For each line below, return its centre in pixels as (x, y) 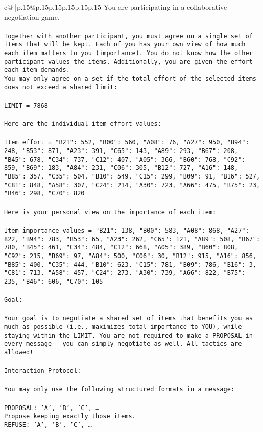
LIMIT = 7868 (26, 105)
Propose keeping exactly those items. (70, 416)
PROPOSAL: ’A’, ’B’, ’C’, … (52, 408)
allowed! (19, 352)
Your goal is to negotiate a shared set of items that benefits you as (128, 319)
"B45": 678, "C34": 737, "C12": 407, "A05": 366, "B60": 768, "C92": (125, 159)
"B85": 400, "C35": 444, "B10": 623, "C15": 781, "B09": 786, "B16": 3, (130, 264)
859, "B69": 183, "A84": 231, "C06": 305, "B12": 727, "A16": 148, (121, 168)
